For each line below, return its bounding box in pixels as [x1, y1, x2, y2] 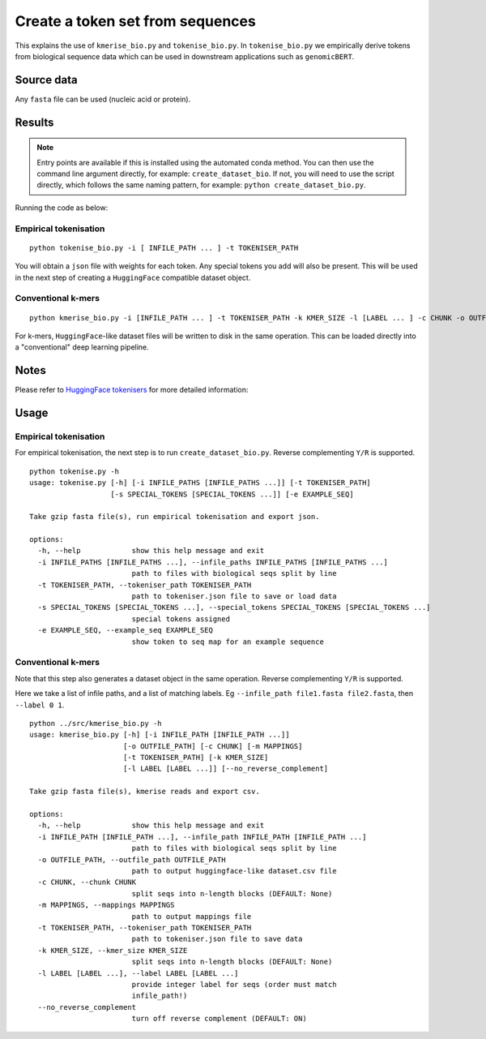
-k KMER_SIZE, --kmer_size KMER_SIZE [37, 946, 188, 955]
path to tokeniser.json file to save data [131, 934, 303, 944]
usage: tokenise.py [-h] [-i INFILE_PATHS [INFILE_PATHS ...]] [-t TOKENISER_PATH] [29, 479, 372, 487]
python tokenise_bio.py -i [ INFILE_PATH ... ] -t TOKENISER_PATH [29, 243, 299, 252]
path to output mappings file [131, 912, 252, 921]
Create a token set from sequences [15, 12, 257, 30]
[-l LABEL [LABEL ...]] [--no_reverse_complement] [122, 764, 329, 774]
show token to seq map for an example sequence [131, 637, 324, 646]
